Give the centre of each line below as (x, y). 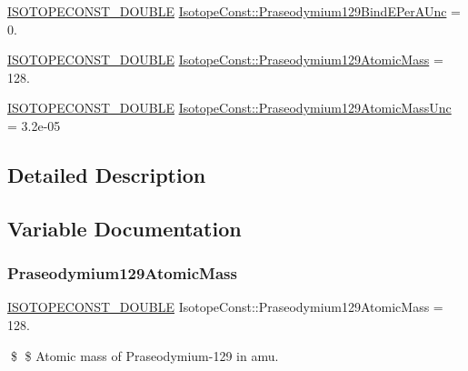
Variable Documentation (124, 228)
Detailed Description (107, 174)
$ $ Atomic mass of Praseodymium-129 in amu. (144, 355)
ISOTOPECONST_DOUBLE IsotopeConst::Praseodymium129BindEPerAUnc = (234, 11)
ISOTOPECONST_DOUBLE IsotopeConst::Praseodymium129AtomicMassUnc (229, 108)
